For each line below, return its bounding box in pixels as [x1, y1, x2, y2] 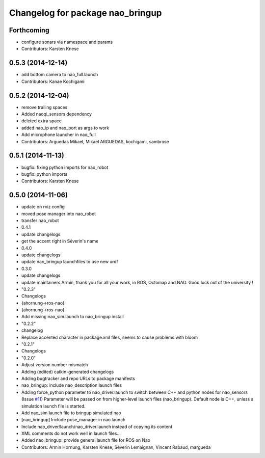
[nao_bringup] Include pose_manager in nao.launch [21, 417, 126, 423]
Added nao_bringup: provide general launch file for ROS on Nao [21, 437, 151, 443]
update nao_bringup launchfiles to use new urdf [21, 259, 118, 265]
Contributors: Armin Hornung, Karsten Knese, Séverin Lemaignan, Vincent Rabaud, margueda [21, 444, 211, 450]
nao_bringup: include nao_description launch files [21, 382, 122, 388]
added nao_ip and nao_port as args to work [21, 125, 109, 131]
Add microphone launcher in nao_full [21, 132, 96, 137]
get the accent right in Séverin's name [21, 238, 99, 244]
